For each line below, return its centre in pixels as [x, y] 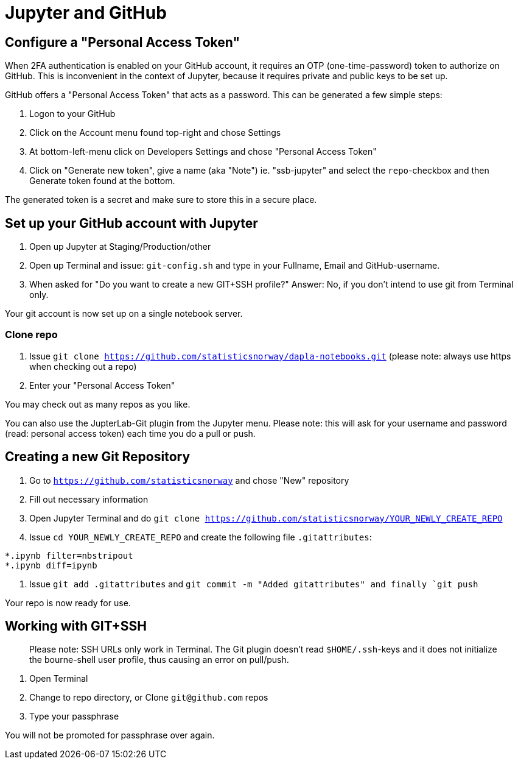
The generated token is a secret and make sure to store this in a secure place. [161, 200]
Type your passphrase [74, 716]
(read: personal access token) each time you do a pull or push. [130, 433]
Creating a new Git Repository [98, 457]
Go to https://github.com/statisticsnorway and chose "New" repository [189, 480]
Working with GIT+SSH [76, 626]
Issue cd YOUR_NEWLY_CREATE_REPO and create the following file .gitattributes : [201, 537]
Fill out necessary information [89, 499]
